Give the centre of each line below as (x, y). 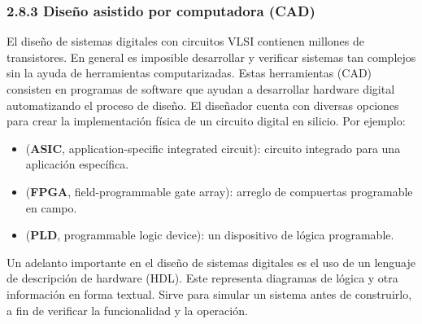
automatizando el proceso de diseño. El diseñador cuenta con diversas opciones (203, 105)
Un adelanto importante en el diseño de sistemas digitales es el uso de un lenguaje (211, 262)
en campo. (51, 207)
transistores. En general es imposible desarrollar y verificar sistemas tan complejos (211, 57)
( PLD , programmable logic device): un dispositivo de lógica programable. (210, 235)
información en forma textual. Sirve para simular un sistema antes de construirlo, (209, 293)
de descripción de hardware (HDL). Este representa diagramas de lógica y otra (202, 278)
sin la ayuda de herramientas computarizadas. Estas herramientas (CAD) (189, 73)
